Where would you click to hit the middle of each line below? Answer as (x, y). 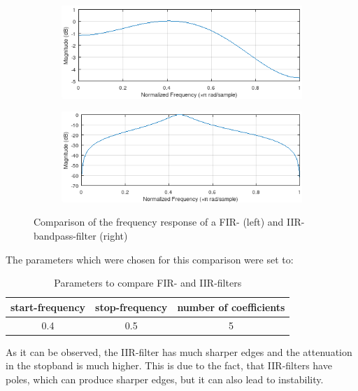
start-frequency (48, 307)
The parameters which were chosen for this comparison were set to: (150, 259)
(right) (114, 235)
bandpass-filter (65, 235)
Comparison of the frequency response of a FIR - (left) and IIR (167, 222)
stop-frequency (131, 307)
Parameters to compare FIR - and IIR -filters (148, 283)
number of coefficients (231, 307)
